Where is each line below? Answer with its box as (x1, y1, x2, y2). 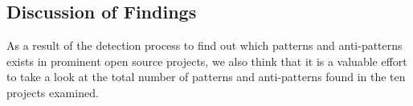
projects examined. (6, 84, 99, 100)
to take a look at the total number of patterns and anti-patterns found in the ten (6, 68, 406, 85)
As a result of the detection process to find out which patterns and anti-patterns (6, 37, 403, 54)
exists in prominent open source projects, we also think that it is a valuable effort (6, 52, 407, 69)
